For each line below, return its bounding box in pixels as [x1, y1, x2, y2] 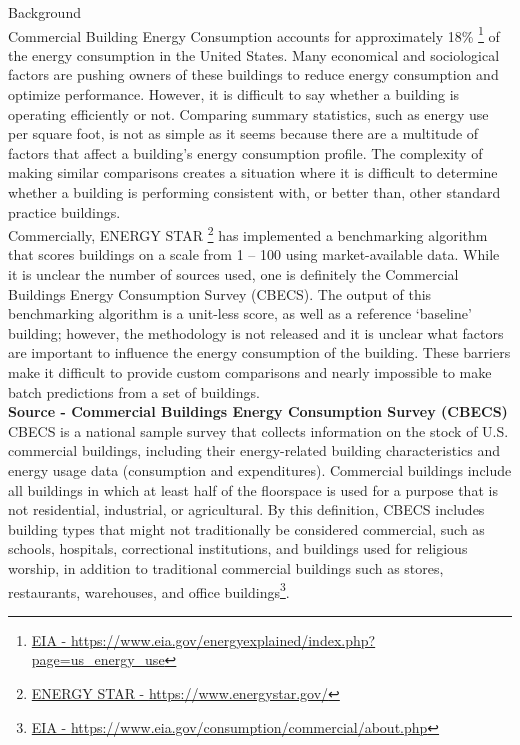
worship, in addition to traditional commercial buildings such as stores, [8, 557, 444, 578]
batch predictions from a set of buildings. [8, 381, 260, 402]
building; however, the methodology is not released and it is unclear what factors [8, 322, 504, 343]
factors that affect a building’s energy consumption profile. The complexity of [8, 142, 483, 163]
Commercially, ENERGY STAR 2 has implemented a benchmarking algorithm [8, 222, 488, 245]
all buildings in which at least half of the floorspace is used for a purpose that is [8, 479, 498, 500]
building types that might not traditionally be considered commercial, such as [8, 518, 485, 539]
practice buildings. [8, 201, 121, 222]
